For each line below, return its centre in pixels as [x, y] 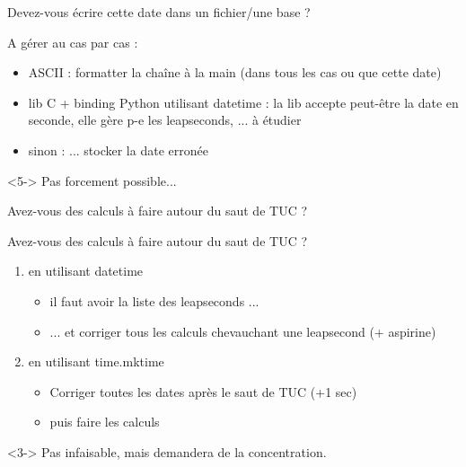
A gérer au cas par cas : [73, 42]
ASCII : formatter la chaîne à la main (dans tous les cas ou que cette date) [235, 72]
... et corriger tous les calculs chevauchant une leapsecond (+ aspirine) [243, 331]
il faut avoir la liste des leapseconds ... [154, 300]
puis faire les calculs [105, 422]
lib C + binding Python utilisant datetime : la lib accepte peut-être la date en [243, 102]
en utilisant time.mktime [96, 361]
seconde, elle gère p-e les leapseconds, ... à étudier [165, 120]
